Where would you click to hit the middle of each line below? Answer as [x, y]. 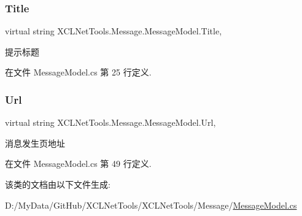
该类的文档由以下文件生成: [58, 184]
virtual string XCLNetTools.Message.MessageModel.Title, [114, 31]
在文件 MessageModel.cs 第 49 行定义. [78, 164]
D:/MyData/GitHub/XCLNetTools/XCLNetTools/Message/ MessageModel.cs [151, 205]
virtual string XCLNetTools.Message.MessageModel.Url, [110, 122]
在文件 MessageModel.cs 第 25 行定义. [78, 72]
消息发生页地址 [35, 143]
